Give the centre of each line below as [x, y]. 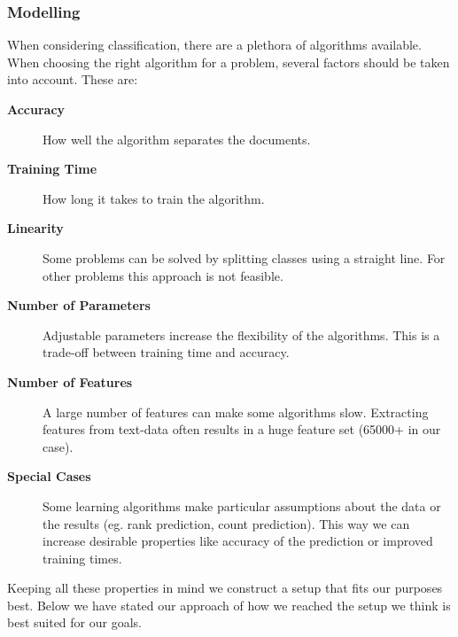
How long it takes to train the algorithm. [154, 198]
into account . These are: [73, 79]
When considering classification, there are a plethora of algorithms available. [214, 45]
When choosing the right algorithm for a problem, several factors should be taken [229, 62]
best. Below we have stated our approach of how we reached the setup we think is [229, 605]
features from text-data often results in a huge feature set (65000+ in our [242, 429]
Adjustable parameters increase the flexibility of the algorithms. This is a [241, 334]
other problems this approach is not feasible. [163, 275]
